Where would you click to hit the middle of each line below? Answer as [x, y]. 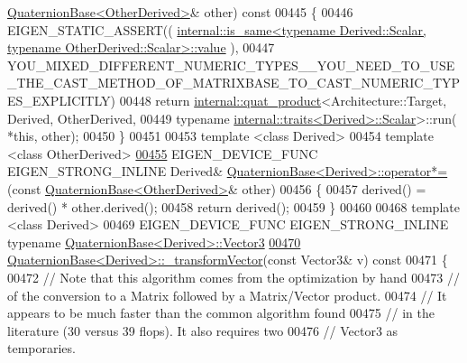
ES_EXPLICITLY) [61, 100]
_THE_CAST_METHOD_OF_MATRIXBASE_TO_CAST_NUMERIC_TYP [234, 83]
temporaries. [41, 348]
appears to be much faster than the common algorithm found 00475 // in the [221, 313]
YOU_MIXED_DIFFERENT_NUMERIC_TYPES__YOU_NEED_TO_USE [231, 65]
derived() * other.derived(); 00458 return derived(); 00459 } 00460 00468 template [233, 206]
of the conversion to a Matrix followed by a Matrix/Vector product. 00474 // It [227, 295]
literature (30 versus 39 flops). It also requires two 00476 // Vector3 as [203, 330]
